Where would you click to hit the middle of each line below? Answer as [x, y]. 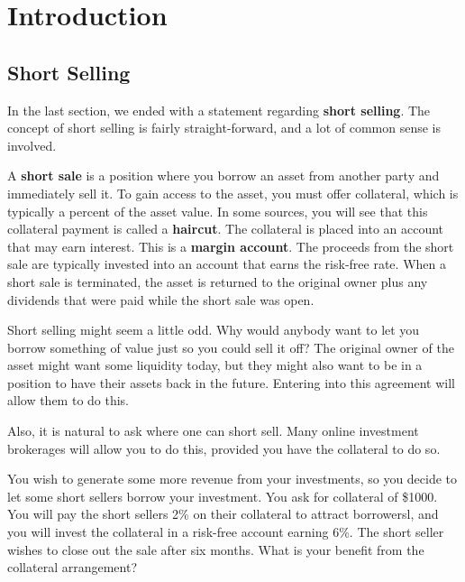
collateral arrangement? [73, 567]
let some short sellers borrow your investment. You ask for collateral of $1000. [223, 496]
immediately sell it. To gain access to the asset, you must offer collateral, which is [233, 193]
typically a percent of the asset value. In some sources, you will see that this [218, 211]
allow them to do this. [68, 400]
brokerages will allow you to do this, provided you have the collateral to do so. [224, 448]
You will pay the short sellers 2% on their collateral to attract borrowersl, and [223, 514]
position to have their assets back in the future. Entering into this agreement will [231, 382]
